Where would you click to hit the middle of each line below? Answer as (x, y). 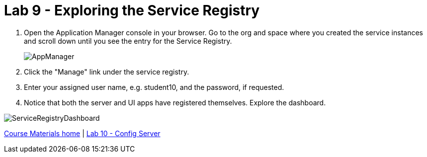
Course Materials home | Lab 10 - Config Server (82, 133)
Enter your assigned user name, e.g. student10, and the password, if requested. (154, 87)
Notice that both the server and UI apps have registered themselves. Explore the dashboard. (175, 102)
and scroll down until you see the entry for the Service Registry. (128, 41)
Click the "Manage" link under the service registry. (107, 72)
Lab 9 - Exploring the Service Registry (132, 10)
